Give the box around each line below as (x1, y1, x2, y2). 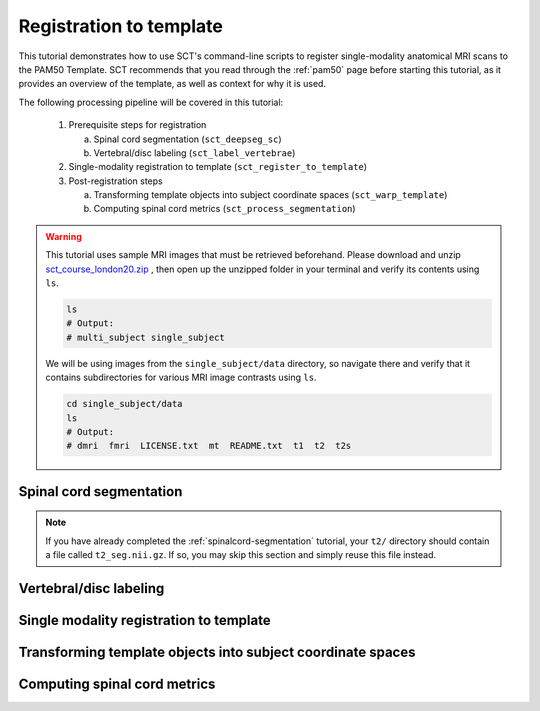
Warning (45, 230, 82, 242)
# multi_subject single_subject (66, 331, 225, 343)
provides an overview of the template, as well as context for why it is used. (18, 78, 327, 90)
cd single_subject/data (66, 398, 184, 410)
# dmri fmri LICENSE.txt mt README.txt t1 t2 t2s (66, 440, 352, 452)
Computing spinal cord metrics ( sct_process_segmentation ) (93, 203, 356, 215)
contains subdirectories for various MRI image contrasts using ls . (45, 371, 317, 384)
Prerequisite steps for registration (68, 119, 207, 131)
